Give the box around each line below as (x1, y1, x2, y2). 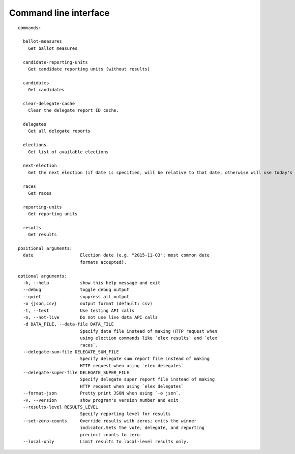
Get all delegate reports (28, 128, 91, 134)
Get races (28, 190, 52, 196)
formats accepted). (80, 259, 127, 265)
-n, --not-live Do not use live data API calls (23, 314, 158, 320)
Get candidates (28, 87, 65, 93)
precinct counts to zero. (80, 432, 143, 437)
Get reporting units (28, 211, 78, 217)
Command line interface (9, 7, 110, 18)
